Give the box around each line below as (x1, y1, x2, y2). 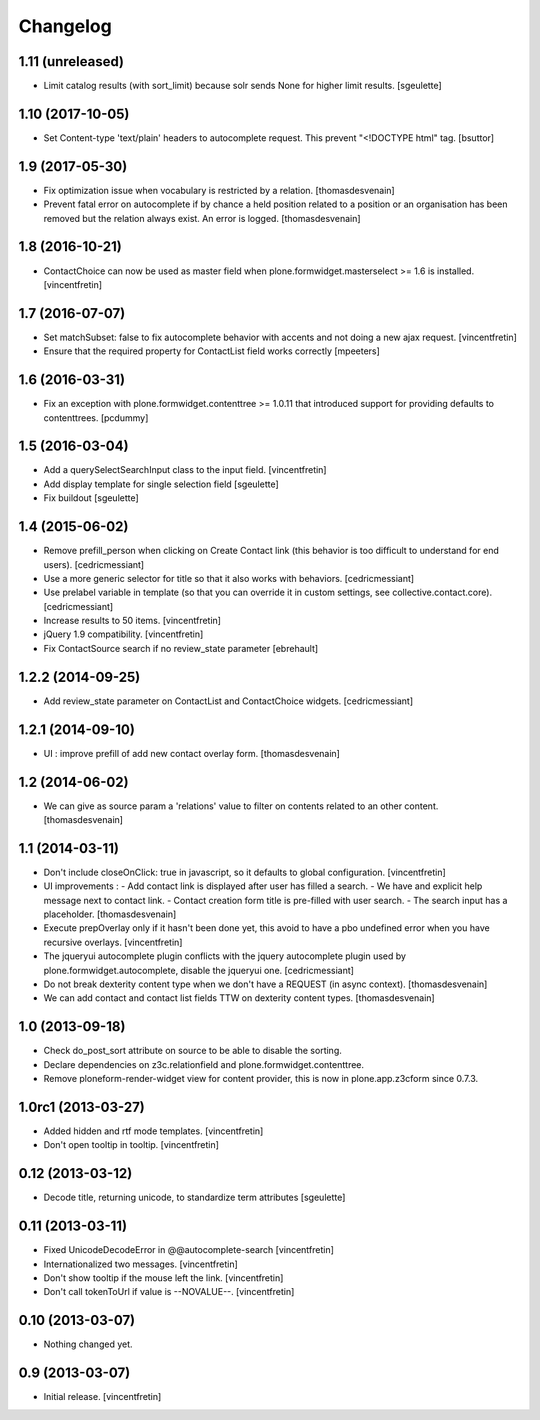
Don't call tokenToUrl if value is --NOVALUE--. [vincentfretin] (43, 1286, 295, 1298)
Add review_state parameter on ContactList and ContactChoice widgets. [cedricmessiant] (43, 695, 414, 707)
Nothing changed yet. (43, 1338, 134, 1350)
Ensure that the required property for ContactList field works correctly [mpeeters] (43, 345, 380, 357)
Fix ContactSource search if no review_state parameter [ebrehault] (43, 642, 319, 654)
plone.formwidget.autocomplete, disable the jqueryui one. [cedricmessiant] (43, 964, 355, 976)
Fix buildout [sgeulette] (43, 492, 139, 504)
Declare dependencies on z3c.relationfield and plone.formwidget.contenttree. (43, 1058, 365, 1070)
